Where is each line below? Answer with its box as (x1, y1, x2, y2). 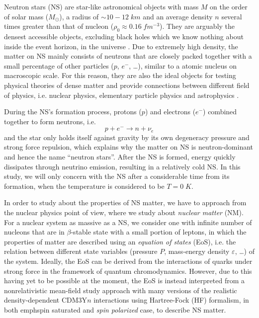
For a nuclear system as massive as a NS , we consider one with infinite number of (4, 217, 252, 227)
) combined (203, 106, 237, 117)
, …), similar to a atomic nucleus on (129, 60, 237, 71)
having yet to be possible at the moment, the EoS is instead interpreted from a (4, 275, 245, 286)
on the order (210, 1, 248, 11)
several (221, 11, 242, 21)
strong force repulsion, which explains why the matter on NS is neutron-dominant (4, 142, 254, 152)
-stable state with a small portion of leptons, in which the (71, 227, 247, 237)
